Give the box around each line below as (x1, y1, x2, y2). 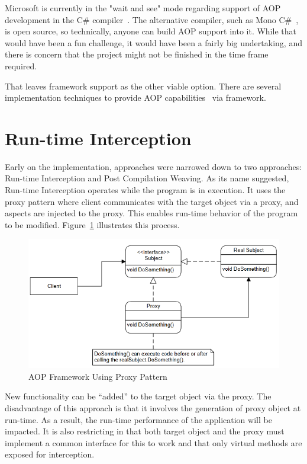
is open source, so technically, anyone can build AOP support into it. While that (5, 25, 296, 37)
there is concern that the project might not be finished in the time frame (5, 48, 269, 60)
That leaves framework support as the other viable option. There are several (5, 79, 282, 92)
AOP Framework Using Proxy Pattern (28, 370, 167, 382)
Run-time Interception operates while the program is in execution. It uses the (5, 184, 286, 196)
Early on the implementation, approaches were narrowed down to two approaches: (5, 160, 302, 172)
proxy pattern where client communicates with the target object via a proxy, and (5, 195, 299, 207)
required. (5, 59, 37, 72)
